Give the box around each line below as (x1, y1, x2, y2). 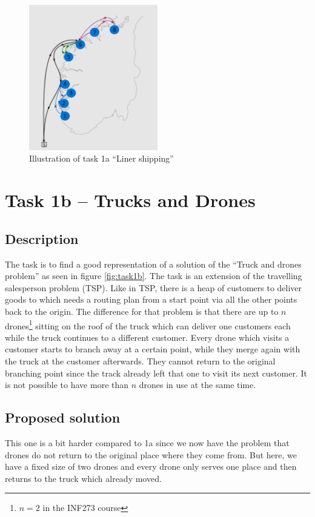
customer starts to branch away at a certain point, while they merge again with (5, 343, 300, 355)
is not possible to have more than (5, 378, 129, 391)
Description (5, 229, 79, 248)
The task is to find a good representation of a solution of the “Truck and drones (5, 257, 302, 270)
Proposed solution (5, 408, 121, 427)
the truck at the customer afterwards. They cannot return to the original (5, 354, 276, 367)
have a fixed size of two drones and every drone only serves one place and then (5, 460, 297, 473)
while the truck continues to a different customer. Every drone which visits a (5, 331, 290, 343)
